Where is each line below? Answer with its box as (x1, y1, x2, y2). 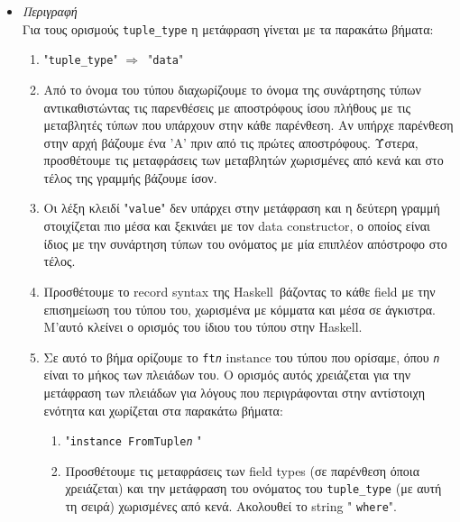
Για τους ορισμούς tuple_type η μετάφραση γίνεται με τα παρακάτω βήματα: (22, 19, 434, 38)
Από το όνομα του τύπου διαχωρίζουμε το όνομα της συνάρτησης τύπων (43, 79, 421, 98)
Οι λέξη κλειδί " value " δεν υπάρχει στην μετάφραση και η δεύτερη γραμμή (43, 198, 440, 217)
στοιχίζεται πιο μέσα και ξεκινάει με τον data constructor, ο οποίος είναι (43, 216, 430, 235)
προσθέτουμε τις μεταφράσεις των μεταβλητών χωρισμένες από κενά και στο (43, 151, 444, 169)
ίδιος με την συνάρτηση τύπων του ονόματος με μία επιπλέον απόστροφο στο (43, 234, 447, 252)
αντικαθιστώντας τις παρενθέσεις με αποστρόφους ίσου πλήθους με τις (43, 97, 411, 116)
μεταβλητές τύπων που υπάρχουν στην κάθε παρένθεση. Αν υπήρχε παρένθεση (43, 115, 454, 134)
